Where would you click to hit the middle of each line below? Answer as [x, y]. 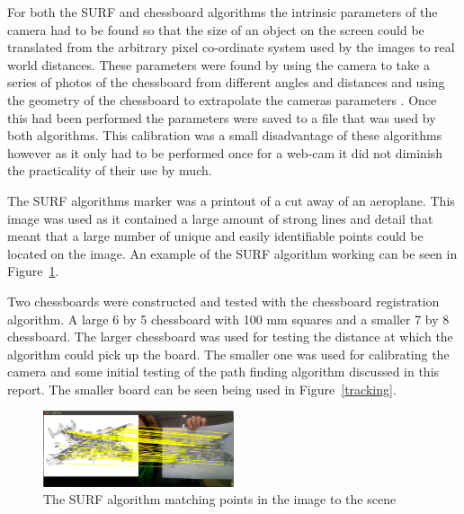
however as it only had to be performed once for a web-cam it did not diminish [225, 152]
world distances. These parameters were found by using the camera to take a [219, 64]
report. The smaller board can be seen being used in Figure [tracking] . [202, 389]
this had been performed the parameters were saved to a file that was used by [222, 117]
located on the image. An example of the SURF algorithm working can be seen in [232, 253]
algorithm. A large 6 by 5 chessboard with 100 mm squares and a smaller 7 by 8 [228, 319]
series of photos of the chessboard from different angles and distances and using [226, 82]
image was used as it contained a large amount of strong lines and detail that [220, 218]
